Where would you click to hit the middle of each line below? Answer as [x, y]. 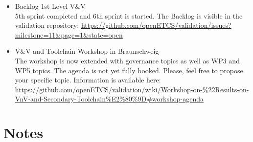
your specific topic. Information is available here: [88, 80]
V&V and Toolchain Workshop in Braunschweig [87, 51]
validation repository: [47, 25]
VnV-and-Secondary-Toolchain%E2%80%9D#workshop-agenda [109, 99]
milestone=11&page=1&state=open [69, 34]
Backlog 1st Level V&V [50, 6]
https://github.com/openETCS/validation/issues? [156, 25]
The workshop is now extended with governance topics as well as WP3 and [127, 60]
